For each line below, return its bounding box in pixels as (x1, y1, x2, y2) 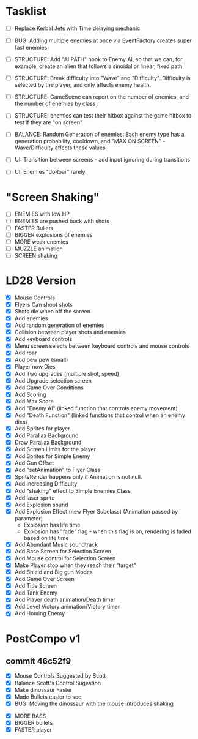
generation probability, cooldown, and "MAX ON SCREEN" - (14, 138, 166, 145)
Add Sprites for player (14, 424, 70, 432)
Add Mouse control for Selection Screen (14, 554, 116, 561)
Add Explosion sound (14, 501, 68, 508)
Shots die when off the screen (14, 307, 91, 315)
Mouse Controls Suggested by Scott (14, 672, 106, 680)
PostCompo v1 (5, 632, 81, 645)
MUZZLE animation (14, 245, 64, 252)
